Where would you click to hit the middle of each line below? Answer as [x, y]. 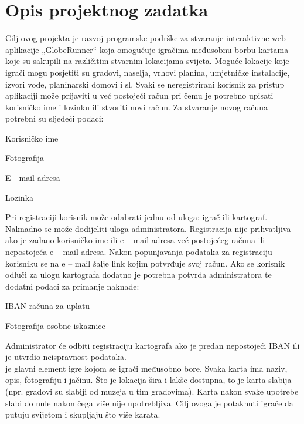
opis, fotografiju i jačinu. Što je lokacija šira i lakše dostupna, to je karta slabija [148, 380]
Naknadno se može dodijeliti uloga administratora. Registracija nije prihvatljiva [148, 228]
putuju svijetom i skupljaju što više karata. [83, 414]
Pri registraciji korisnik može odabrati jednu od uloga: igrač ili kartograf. [136, 217]
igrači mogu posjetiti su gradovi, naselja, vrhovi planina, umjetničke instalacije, [148, 72]
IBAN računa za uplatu [48, 306]
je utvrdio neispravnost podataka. [66, 357]
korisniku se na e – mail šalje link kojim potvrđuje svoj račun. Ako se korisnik [145, 263]
